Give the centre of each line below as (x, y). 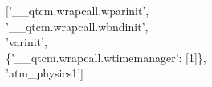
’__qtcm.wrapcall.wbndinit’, (77, 26)
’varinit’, (26, 42)
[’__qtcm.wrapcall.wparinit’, (77, 10)
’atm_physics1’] (45, 73)
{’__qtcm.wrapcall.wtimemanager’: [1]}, (106, 57)
